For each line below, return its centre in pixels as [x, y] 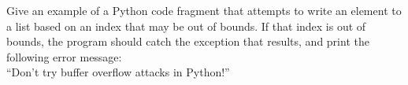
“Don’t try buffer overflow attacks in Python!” [118, 72]
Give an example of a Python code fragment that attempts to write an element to [204, 10]
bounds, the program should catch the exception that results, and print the [188, 41]
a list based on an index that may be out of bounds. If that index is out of [186, 26]
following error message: [64, 56]
